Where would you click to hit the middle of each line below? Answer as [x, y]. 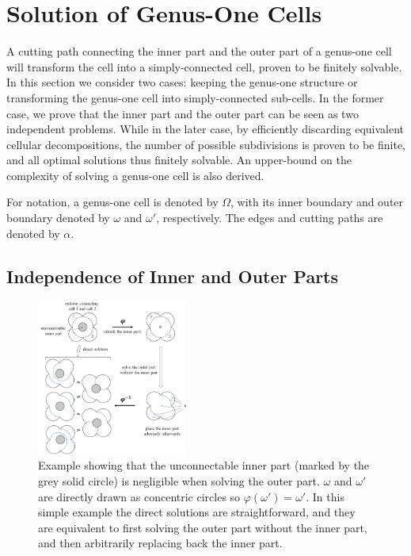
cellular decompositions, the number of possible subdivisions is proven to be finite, [206, 144]
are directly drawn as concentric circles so [139, 496]
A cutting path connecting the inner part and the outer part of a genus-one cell [199, 51]
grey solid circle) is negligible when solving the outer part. [179, 481]
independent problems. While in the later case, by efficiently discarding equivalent [205, 129]
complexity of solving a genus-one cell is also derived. [135, 175]
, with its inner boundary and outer [317, 202]
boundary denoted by [58, 218]
